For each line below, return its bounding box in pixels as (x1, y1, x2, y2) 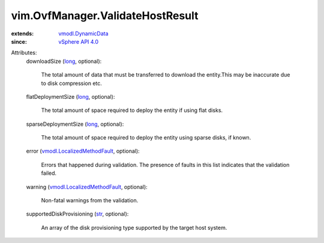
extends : (11, 30, 34, 37)
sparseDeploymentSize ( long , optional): (26, 120, 124, 127)
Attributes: (11, 49, 37, 56)
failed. (41, 169, 57, 177)
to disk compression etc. (41, 80, 102, 87)
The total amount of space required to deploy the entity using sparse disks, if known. (41, 134, 251, 141)
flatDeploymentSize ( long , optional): (26, 93, 115, 100)
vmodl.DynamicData (58, 30, 109, 37)
